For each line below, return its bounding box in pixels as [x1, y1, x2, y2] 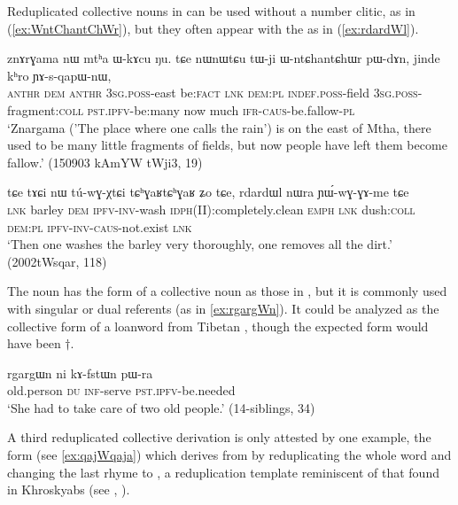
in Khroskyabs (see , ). [7, 480, 130, 499]
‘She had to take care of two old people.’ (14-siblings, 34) [7, 398, 315, 416]
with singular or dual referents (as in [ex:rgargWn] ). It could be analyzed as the [7, 299, 439, 317]
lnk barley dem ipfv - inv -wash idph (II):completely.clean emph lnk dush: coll [7, 199, 415, 218]
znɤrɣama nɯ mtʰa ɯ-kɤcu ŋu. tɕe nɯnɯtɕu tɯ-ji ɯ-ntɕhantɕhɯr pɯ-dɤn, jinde [7, 49, 440, 67]
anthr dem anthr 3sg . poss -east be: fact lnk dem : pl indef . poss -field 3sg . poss [7, 83, 418, 102]
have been [7, 334, 61, 353]
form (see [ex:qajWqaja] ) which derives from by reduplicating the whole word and [7, 446, 452, 464]
